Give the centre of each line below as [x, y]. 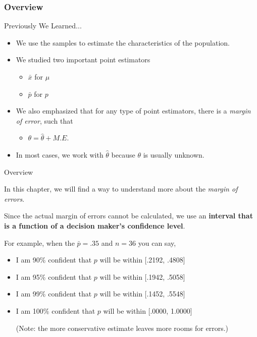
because [123, 154]
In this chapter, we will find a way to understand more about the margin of [121, 189]
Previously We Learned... [43, 26]
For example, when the [39, 242]
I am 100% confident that [56, 310]
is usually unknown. [174, 154]
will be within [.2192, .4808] [142, 260]
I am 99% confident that [54, 294]
